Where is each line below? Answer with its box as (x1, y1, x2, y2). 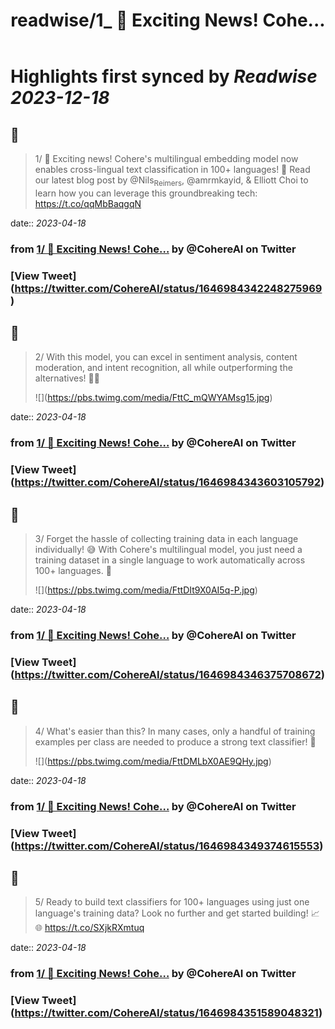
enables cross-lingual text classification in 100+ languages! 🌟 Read (34, 164, 311, 175)
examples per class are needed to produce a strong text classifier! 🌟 (34, 735, 317, 748)
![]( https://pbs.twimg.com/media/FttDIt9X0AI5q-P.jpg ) (34, 584, 258, 596)
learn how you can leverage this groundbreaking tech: (34, 187, 258, 199)
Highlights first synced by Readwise (10, 65, 318, 88)
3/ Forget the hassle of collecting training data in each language (34, 533, 299, 545)
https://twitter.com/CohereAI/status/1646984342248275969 (14, 281, 323, 295)
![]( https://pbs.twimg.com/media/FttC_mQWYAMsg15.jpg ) (34, 392, 273, 404)
